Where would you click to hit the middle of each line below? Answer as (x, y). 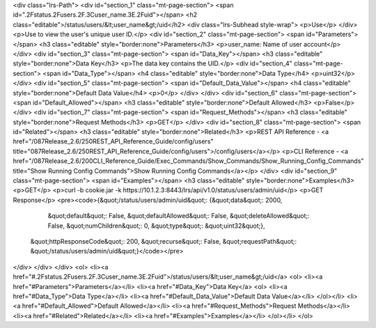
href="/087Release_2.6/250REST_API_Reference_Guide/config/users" (113, 141)
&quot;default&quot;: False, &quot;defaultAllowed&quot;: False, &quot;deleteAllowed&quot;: (179, 216)
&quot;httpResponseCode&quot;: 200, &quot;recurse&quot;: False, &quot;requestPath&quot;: (164, 241)
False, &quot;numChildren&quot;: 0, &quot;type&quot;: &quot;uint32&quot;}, (156, 226)
